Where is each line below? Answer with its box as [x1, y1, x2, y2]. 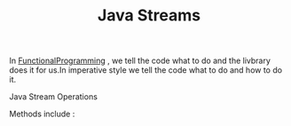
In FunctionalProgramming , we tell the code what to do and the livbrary [9, 55, 271, 67]
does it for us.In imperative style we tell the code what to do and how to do [9, 65, 282, 75]
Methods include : [9, 108, 75, 120]
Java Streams [97, 5, 201, 26]
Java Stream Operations [9, 91, 98, 102]
